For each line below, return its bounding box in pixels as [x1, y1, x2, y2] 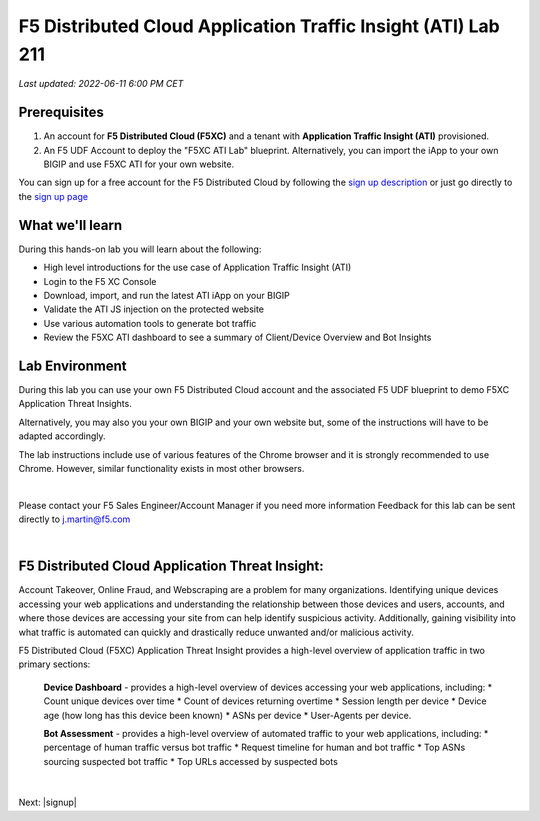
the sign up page [18, 190, 89, 202]
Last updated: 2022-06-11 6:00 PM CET [18, 78, 184, 90]
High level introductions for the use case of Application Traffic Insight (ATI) [43, 261, 352, 274]
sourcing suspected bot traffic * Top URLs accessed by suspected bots [43, 755, 339, 767]
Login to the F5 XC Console [43, 275, 157, 287]
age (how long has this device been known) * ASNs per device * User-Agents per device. [43, 709, 412, 721]
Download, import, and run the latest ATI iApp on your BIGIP [43, 289, 290, 301]
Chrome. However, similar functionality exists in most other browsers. [18, 462, 305, 474]
